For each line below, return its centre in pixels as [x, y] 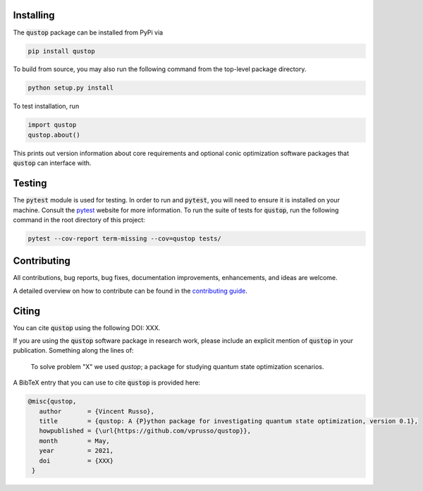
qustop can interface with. [52, 163]
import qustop [52, 125]
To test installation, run [46, 107]
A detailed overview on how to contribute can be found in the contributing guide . [130, 291]
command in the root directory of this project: [79, 219]
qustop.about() [54, 135]
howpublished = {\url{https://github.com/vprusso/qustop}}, [145, 431]
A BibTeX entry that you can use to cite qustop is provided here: [107, 383]
